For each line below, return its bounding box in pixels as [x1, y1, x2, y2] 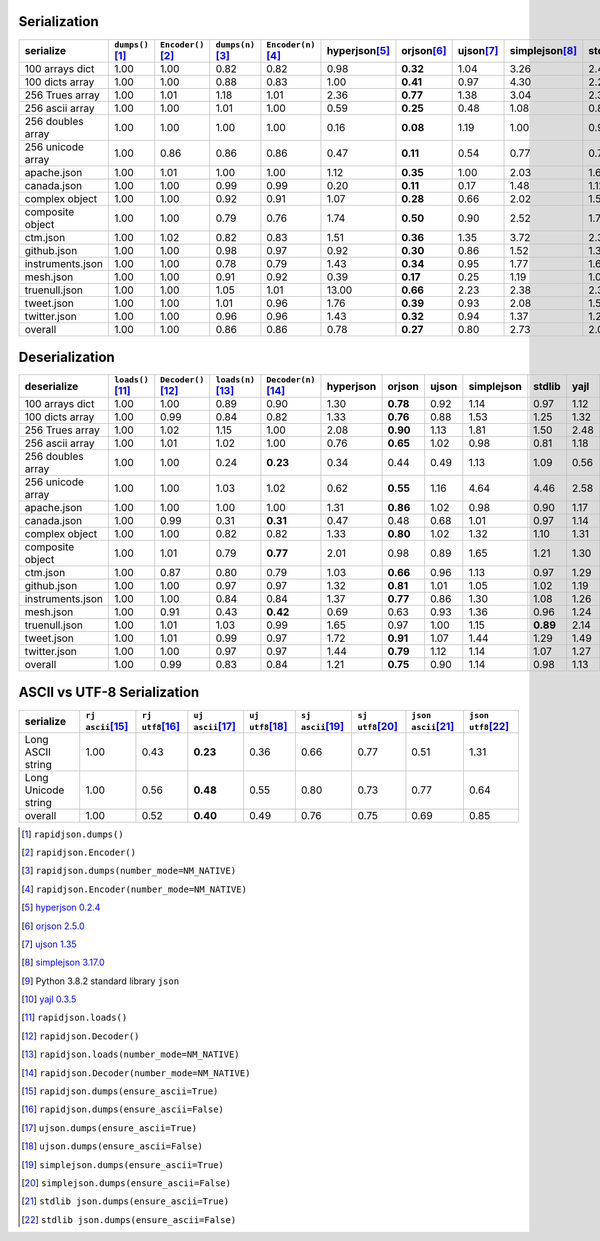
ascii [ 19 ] [300, 719, 345, 733]
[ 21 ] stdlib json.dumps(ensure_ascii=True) [21, 1195, 230, 1207]
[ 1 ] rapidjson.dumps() [21, 828, 124, 840]
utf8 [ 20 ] [357, 719, 399, 733]
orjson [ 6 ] [401, 44, 447, 58]
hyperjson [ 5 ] [326, 44, 390, 58]
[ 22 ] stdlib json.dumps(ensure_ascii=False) [21, 1213, 237, 1225]
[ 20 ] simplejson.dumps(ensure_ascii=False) [21, 1176, 232, 1189]
